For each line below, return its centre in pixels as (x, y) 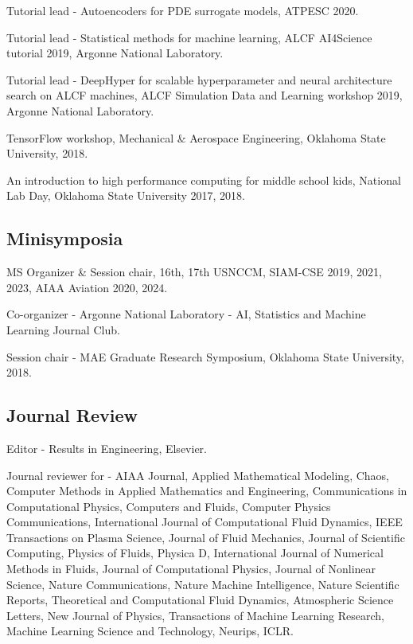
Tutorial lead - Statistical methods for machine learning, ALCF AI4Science (189, 37)
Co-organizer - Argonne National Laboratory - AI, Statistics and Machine (186, 314)
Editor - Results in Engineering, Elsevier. (107, 448)
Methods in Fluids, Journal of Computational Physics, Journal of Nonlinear (191, 569)
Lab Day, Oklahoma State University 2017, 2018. (126, 195)
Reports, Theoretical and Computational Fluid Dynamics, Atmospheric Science (200, 600)
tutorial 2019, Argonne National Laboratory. (115, 53)
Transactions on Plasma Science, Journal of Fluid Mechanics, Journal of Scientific (206, 537)
